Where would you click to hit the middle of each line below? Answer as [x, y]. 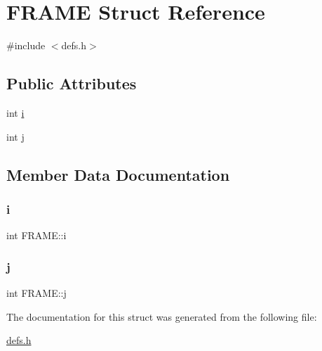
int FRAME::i [36, 235]
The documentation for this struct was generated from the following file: [162, 316]
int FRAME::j [36, 292]
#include [26, 45]
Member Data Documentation [118, 174]
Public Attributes [72, 83]
